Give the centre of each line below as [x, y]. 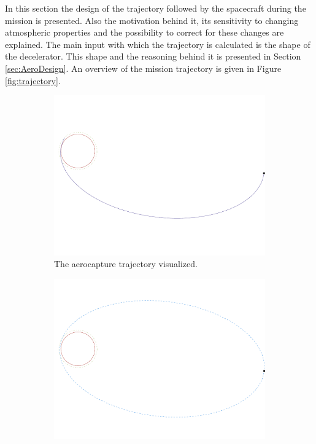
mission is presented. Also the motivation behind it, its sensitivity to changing [152, 20]
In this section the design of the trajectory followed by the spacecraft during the [156, 8]
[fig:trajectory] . [33, 80]
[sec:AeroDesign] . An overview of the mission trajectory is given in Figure [143, 68]
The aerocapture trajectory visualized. [126, 264]
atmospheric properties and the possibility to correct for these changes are [145, 32]
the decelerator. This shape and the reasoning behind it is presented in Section [153, 56]
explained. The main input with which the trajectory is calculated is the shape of [158, 44]
